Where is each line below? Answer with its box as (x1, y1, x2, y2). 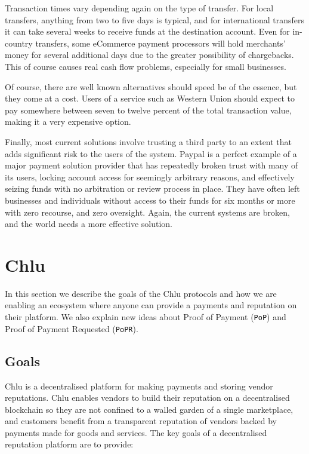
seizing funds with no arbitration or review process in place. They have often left (5, 182, 300, 195)
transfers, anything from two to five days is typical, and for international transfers (5, 13, 305, 26)
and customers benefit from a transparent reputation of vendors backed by (5, 415, 277, 427)
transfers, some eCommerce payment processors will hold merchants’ (35, 36, 286, 49)
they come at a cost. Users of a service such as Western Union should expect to (5, 92, 295, 105)
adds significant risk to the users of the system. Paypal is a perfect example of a (5, 147, 297, 159)
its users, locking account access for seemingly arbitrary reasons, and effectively (5, 170, 295, 183)
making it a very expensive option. (5, 115, 131, 128)
